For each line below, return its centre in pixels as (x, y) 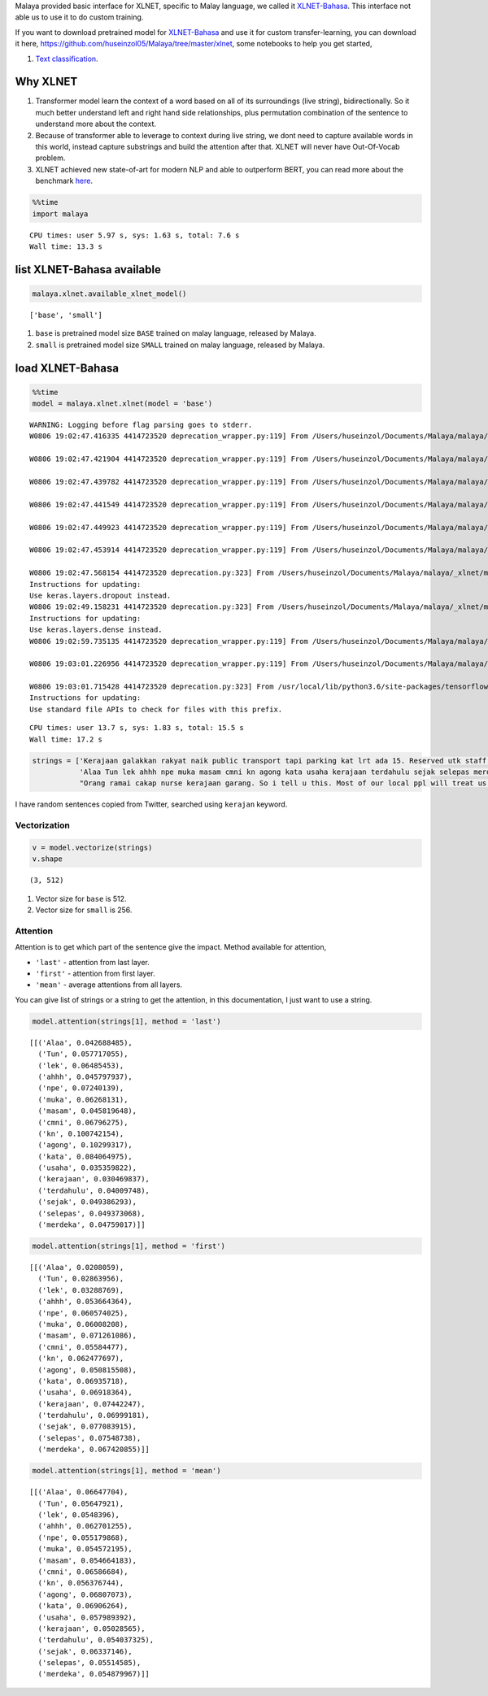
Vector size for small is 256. (84, 910)
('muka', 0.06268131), (83, 1099)
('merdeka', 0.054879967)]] (94, 1674)
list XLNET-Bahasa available (88, 270)
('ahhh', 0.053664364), (85, 1302)
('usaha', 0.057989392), (87, 1617)
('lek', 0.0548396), (79, 1515)
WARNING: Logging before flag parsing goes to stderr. (141, 425)
